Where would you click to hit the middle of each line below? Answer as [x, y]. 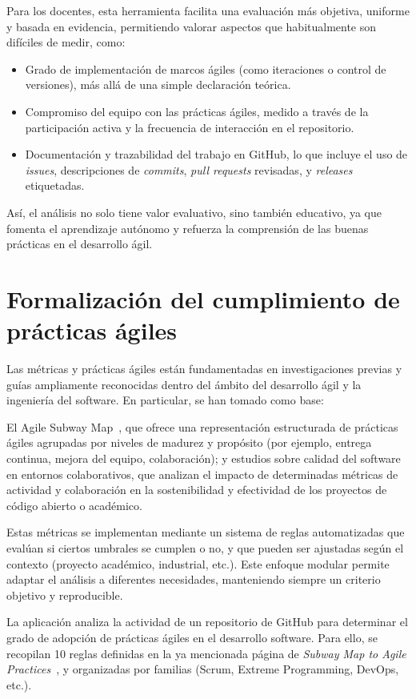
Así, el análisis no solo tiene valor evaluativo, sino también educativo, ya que [194, 212]
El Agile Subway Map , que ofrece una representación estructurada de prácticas [202, 426]
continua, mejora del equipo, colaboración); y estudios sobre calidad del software [204, 458]
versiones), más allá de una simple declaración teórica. [158, 84]
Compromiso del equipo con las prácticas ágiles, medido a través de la [197, 111]
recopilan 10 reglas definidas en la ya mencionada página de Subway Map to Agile [206, 653]
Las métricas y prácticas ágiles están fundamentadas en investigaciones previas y [204, 369]
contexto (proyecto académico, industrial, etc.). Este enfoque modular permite [198, 563]
